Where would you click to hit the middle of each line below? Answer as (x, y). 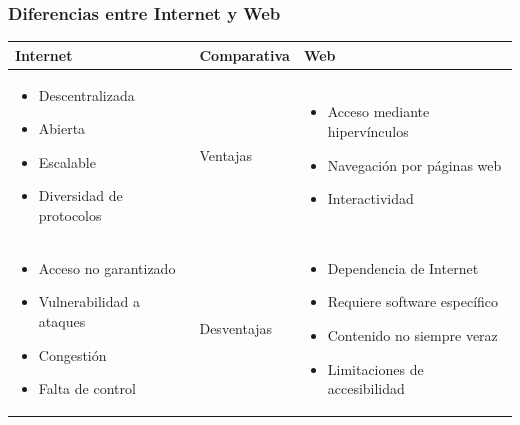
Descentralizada (86, 94)
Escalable (67, 161)
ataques (62, 320)
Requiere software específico (413, 301)
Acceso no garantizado (107, 267)
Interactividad (370, 198)
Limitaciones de (375, 368)
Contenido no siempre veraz (412, 334)
